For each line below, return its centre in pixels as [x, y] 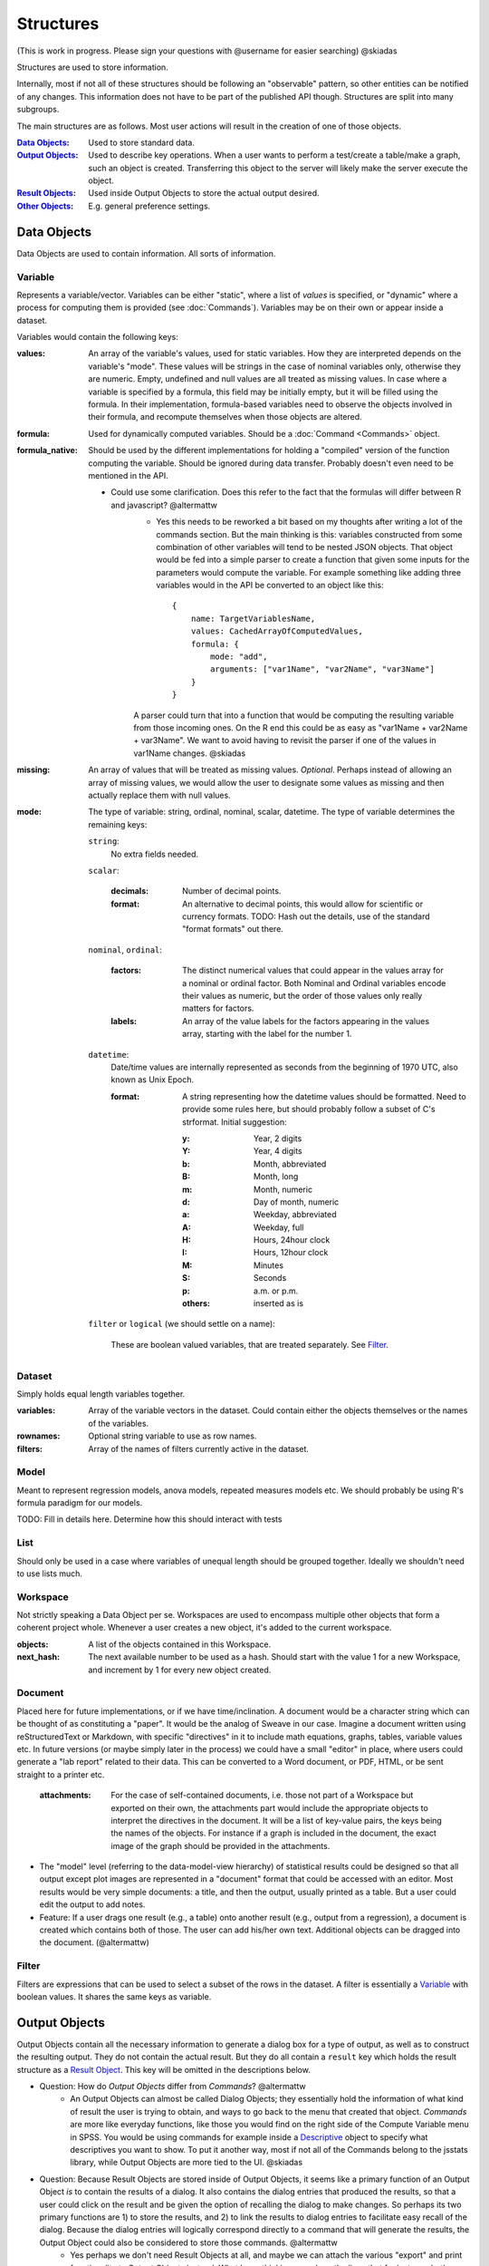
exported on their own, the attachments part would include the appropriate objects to [270, 1807]
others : [197, 1303]
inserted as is [278, 1303]
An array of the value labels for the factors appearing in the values [306, 1021]
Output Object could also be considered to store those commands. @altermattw [189, 2242]
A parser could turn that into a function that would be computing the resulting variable [294, 715]
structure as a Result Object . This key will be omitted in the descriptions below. [164, 2069]
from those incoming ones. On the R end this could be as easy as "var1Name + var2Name [301, 728]
